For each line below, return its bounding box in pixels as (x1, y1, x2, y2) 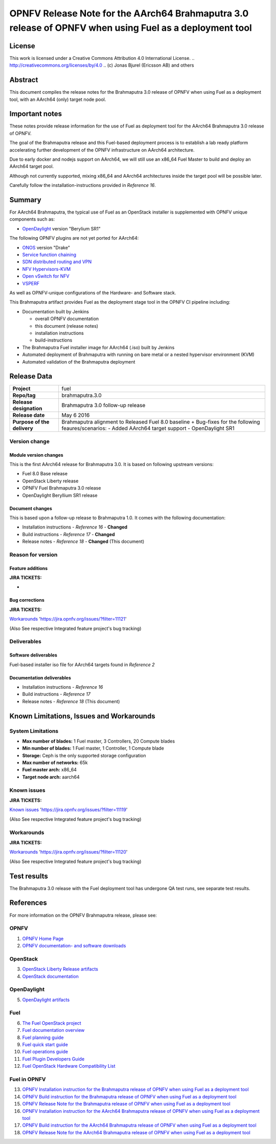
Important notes (9, 110, 62, 118)
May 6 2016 (61, 412, 90, 419)
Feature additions (9, 565, 48, 571)
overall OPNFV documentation (35, 315, 99, 322)
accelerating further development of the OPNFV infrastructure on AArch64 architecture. (9, 146, 195, 153)
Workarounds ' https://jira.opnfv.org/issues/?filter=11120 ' (9, 849, 128, 855)
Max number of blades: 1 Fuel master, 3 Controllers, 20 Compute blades (22, 738, 175, 744)
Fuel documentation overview (22, 1027, 85, 1033)
